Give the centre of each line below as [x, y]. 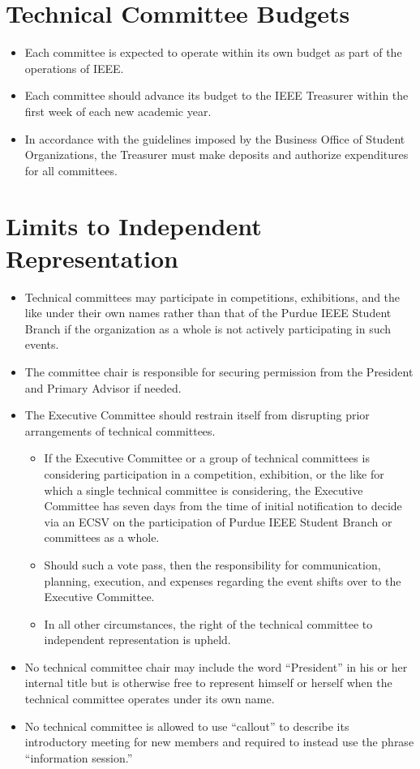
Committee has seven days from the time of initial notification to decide [223, 506]
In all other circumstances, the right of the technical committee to [208, 623]
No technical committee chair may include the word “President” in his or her [216, 666]
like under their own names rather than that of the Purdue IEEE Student [208, 313]
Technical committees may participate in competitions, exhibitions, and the [212, 296]
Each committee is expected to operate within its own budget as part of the [213, 52]
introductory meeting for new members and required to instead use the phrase [219, 742]
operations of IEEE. [74, 68]
